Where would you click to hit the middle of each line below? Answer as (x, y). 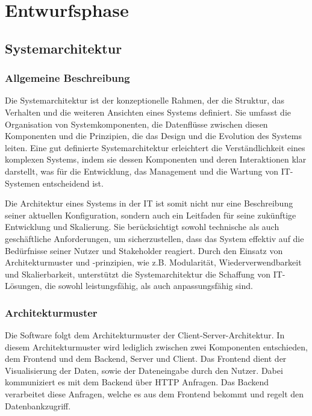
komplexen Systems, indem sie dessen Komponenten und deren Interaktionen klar (156, 159)
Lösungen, (23, 286)
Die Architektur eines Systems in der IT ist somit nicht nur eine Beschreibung (149, 203)
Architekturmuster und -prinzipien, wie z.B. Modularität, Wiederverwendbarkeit (153, 262)
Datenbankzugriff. (38, 405)
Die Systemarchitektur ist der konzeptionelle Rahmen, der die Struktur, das (145, 100)
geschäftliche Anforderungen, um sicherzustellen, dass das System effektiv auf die (154, 238)
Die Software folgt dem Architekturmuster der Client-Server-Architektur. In (145, 335)
